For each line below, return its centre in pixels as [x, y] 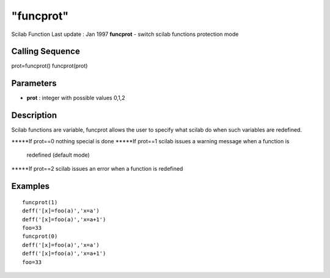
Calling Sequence [46, 52]
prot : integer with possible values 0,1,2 [76, 98]
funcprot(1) [40, 202]
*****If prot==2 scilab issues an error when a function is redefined [97, 169]
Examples [31, 186]
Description [34, 116]
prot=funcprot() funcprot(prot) [50, 66]
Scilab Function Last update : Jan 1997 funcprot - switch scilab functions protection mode [125, 34]
